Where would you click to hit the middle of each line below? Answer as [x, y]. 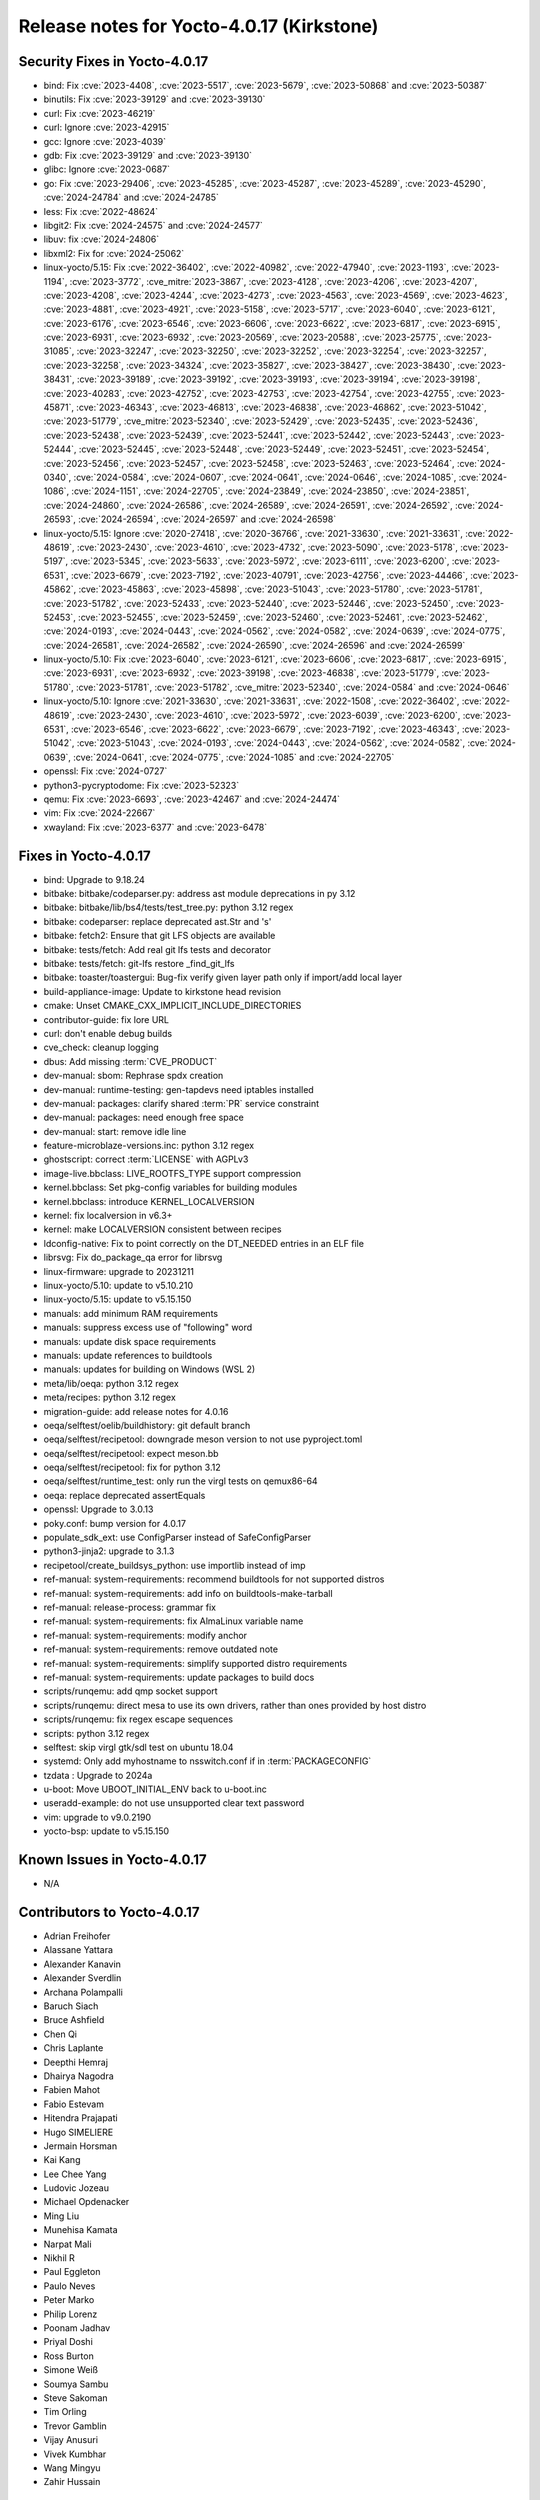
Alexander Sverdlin [82, 1978]
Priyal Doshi [68, 2342]
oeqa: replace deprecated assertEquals [124, 1495]
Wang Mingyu [72, 2467]
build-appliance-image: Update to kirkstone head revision [162, 991]
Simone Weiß [71, 2370]
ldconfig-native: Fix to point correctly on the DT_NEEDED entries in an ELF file [204, 1243]
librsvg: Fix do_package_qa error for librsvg [133, 1257]
